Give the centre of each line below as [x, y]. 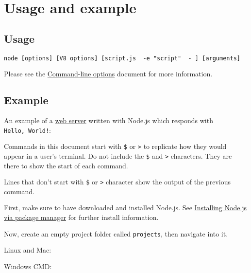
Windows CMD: [28, 266]
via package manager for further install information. [81, 217]
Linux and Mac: [28, 250]
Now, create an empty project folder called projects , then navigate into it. [116, 233]
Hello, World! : [27, 130]
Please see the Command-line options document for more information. [108, 74]
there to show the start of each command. [66, 165]
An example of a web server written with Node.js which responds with [109, 120]
